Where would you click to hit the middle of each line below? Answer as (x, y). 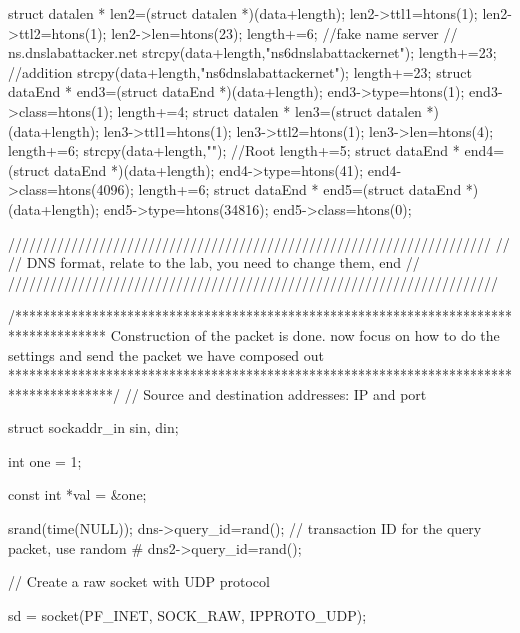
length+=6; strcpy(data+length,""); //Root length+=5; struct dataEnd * (234, 150)
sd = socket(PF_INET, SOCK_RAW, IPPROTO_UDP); (187, 614)
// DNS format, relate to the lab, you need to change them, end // (214, 262)
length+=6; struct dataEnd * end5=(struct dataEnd (300, 189)
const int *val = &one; (77, 494)
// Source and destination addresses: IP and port (275, 393)
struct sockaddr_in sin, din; (93, 427)
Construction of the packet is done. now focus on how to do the (305, 334)
